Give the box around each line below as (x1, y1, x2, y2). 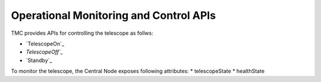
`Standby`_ (26, 57, 52, 64)
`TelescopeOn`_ (26, 40, 65, 47)
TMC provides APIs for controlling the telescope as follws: (11, 29, 154, 37)
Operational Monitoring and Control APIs (11, 9, 216, 22)
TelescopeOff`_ (26, 48, 64, 55)
